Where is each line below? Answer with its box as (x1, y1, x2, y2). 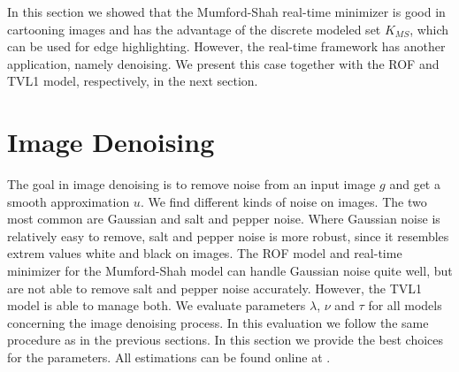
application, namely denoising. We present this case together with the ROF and (7, 54, 440, 72)
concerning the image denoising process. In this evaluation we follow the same (7, 313, 429, 331)
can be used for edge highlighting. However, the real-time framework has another (7, 37, 446, 56)
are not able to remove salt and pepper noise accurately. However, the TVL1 (7, 278, 423, 297)
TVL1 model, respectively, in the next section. (7, 72, 258, 90)
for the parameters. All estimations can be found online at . (7, 348, 331, 367)
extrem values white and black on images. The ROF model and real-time (7, 244, 402, 262)
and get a (389, 175, 440, 194)
